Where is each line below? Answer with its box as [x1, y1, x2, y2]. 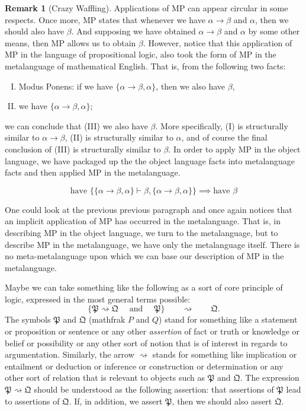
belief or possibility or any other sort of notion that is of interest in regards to [5, 336, 288, 349]
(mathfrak [88, 313, 125, 326]
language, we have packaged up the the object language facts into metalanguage [5, 154, 295, 167]
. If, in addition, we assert [69, 394, 163, 407]
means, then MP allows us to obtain [5, 36, 136, 49]
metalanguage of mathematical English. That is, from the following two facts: [5, 59, 286, 72]
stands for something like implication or [152, 348, 297, 361]
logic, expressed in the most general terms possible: [5, 292, 191, 305]
